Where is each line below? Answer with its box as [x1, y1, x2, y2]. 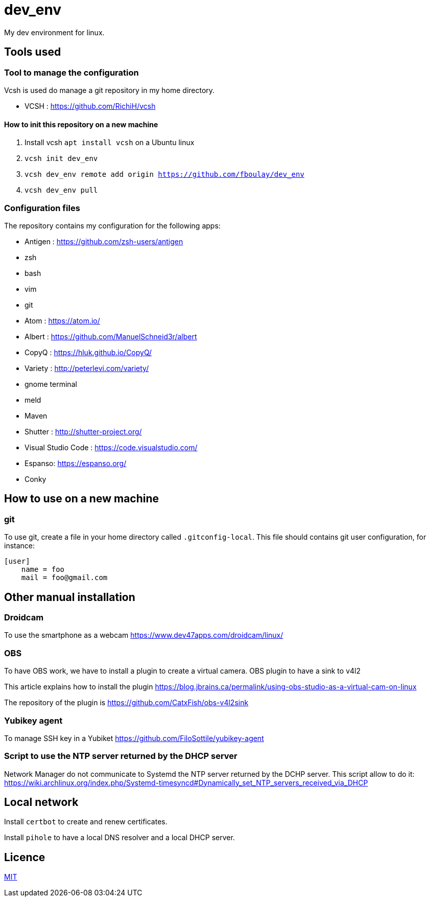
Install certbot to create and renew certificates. [4, 817, 168, 826]
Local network [4, 796, 79, 809]
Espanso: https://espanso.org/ [25, 458, 127, 468]
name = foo [21, 565, 65, 574]
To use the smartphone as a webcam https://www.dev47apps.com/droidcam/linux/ [4, 631, 283, 640]
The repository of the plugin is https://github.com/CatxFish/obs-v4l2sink [4, 698, 249, 707]
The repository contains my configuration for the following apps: [4, 221, 221, 230]
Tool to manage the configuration [4, 67, 139, 78]
